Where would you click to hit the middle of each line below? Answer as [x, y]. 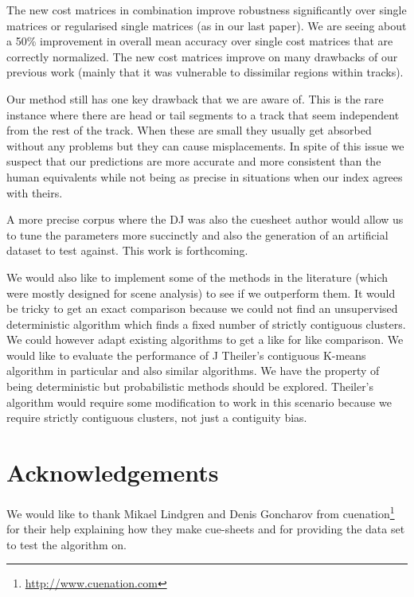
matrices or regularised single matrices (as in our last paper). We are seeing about [207, 25]
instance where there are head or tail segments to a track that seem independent [203, 114]
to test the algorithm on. [67, 544]
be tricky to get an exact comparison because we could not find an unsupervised [202, 308]
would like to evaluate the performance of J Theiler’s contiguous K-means [186, 355]
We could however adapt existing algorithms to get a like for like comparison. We [205, 339]
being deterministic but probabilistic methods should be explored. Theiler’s [190, 386]
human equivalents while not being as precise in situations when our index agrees [205, 176]
